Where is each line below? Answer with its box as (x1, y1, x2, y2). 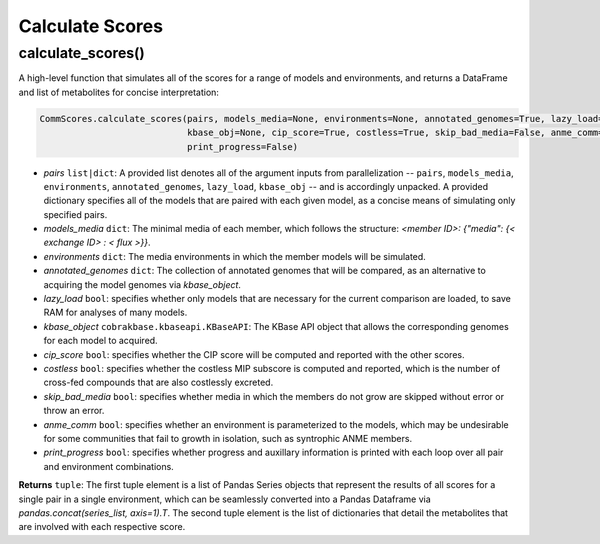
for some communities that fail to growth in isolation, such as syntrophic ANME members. (43, 432, 413, 444)
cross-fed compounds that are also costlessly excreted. (43, 376, 274, 389)
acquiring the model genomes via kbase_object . (43, 278, 242, 290)
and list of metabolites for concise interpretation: (18, 86, 220, 98)
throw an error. (43, 405, 105, 417)
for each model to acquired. (43, 335, 159, 347)
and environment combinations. (43, 460, 174, 472)
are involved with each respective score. (18, 521, 186, 533)
